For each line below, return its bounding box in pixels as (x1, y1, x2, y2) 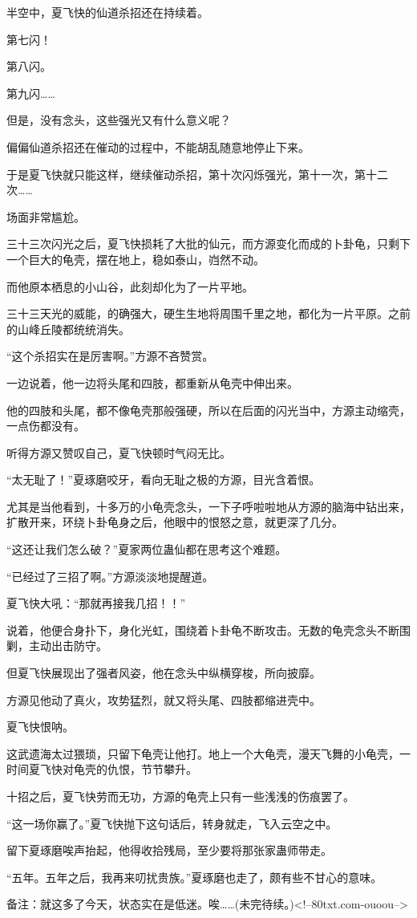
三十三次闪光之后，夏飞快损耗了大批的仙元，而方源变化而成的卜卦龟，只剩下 (6, 235, 411, 252)
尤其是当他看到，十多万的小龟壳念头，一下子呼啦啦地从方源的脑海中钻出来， (6, 498, 411, 514)
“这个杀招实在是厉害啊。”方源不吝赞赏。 (6, 347, 214, 364)
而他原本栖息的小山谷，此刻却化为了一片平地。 (6, 278, 253, 294)
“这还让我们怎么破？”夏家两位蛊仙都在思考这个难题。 (6, 541, 287, 558)
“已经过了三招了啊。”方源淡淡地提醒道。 (6, 567, 214, 584)
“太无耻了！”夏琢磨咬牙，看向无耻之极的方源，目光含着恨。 (6, 471, 321, 488)
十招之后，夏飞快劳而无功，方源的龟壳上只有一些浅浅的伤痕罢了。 (6, 788, 354, 804)
